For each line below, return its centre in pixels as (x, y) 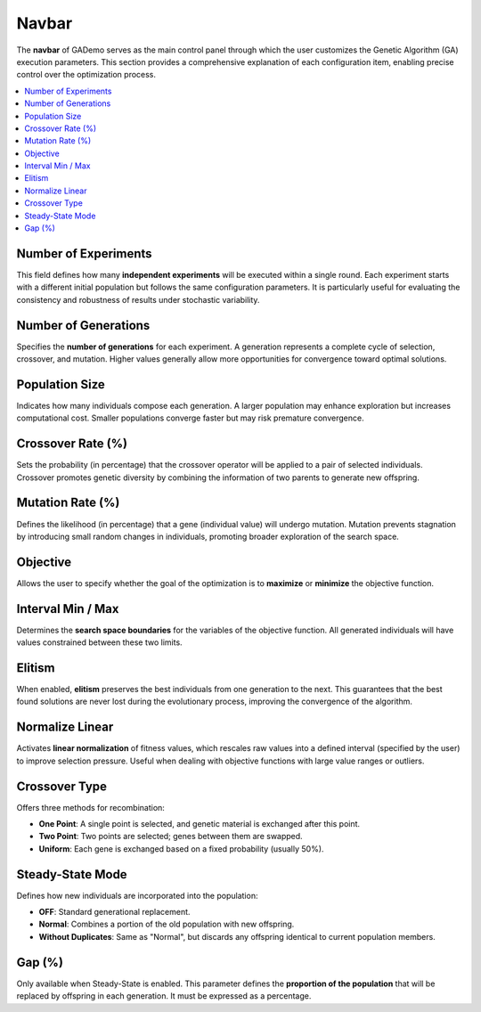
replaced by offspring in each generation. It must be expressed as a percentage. (164, 996)
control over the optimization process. (86, 75)
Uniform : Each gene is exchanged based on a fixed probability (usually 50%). (181, 849)
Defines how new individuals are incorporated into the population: (137, 895)
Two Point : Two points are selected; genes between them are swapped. (171, 837)
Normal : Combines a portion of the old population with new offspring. (167, 924)
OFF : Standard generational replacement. (114, 912)
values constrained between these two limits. (99, 642)
